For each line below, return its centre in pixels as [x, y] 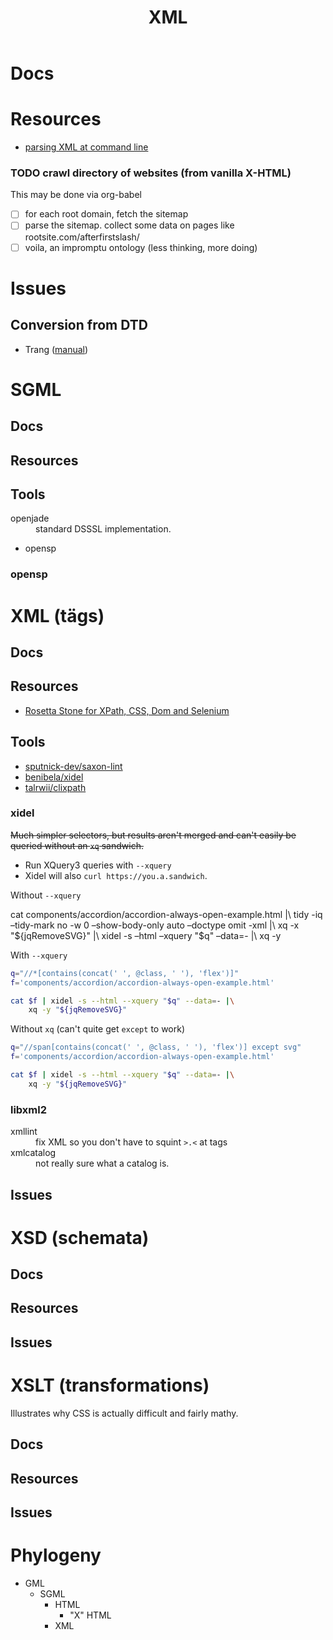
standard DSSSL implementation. [103, 529]
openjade [30, 518]
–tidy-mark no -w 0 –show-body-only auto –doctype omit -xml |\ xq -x [155, 925]
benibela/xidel [54, 777]
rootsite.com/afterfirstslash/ [82, 237]
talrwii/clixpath [55, 787]
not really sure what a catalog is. [102, 1163]
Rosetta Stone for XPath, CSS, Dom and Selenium [127, 710]
